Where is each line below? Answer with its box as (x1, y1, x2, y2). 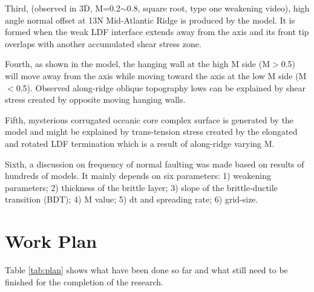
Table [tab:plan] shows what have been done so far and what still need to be (5, 264, 288, 276)
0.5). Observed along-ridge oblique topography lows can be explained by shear (16, 81, 306, 94)
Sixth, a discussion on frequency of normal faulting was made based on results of (5, 157, 304, 170)
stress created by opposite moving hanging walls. (5, 93, 186, 106)
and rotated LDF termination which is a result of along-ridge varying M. (5, 137, 275, 149)
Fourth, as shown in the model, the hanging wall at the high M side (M (5, 57, 270, 70)
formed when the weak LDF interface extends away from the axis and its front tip (5, 25, 309, 38)
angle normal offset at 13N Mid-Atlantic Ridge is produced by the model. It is (5, 13, 295, 26)
